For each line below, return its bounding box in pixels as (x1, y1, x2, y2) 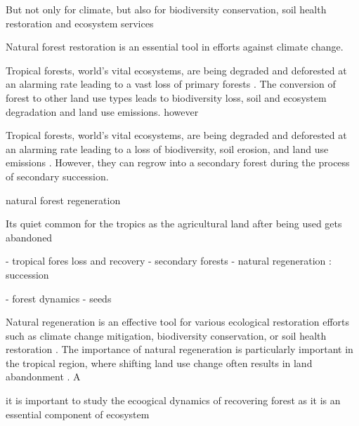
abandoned (6, 229, 53, 244)
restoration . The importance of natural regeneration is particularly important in (6, 342, 353, 357)
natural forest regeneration (6, 192, 121, 207)
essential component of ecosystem (6, 406, 150, 421)
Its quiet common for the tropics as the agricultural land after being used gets (6, 216, 342, 231)
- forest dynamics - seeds (6, 291, 112, 305)
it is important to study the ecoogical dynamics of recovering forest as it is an (6, 393, 341, 408)
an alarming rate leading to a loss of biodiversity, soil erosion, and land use (6, 141, 329, 156)
